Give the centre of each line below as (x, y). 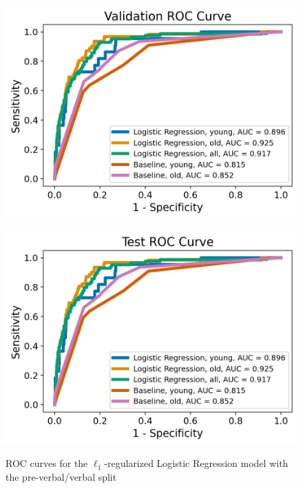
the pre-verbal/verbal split (61, 477)
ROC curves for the (47, 463)
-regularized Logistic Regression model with (196, 463)
